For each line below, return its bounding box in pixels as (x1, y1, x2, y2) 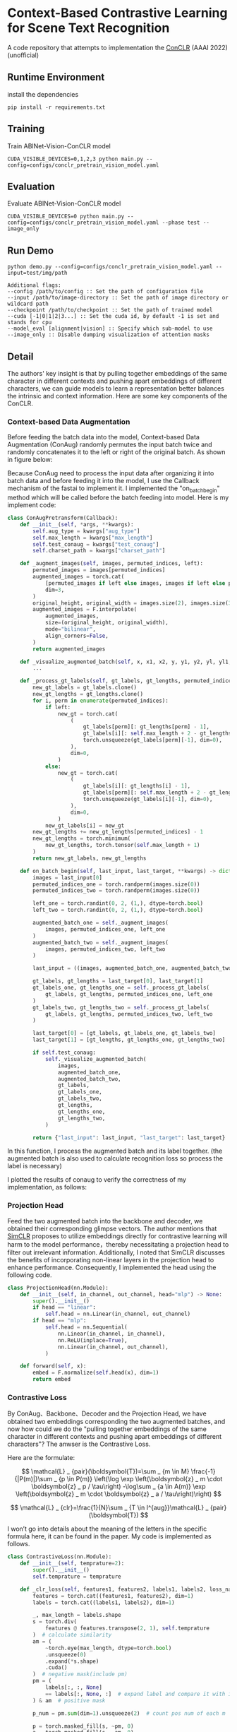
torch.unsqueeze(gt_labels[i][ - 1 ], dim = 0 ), (83, 796, 213, 803)
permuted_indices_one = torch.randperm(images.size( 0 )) (32, 881, 200, 888)
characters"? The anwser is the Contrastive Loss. (7, 1440, 151, 1449)
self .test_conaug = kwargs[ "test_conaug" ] (32, 540, 159, 548)
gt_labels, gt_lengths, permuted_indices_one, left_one (44, 990, 213, 997)
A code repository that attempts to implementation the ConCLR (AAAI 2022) (7, 43, 228, 52)
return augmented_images (32, 645, 106, 653)
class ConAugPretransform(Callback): (7, 514, 119, 522)
